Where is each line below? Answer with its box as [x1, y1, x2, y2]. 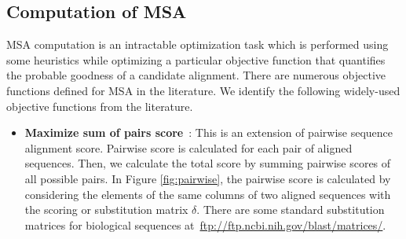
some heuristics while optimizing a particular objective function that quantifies [6, 51, 386, 68]
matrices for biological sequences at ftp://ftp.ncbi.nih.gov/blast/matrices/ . [24, 216, 386, 233]
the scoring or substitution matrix [24, 201, 188, 218]
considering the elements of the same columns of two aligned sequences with [24, 186, 391, 202]
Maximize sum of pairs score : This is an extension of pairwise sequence [24, 124, 393, 141]
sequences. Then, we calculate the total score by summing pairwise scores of [24, 155, 391, 171]
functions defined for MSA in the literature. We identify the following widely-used [6, 82, 401, 98]
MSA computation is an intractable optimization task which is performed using [6, 36, 389, 53]
